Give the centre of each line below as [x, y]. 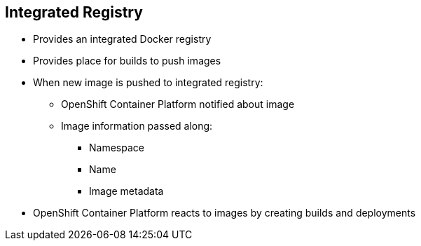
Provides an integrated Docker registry [122, 39]
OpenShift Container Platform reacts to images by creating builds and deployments [225, 213]
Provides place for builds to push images [127, 61]
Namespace [117, 148]
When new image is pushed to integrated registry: [148, 83]
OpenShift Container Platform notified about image [178, 104]
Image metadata [126, 191]
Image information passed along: [137, 126]
